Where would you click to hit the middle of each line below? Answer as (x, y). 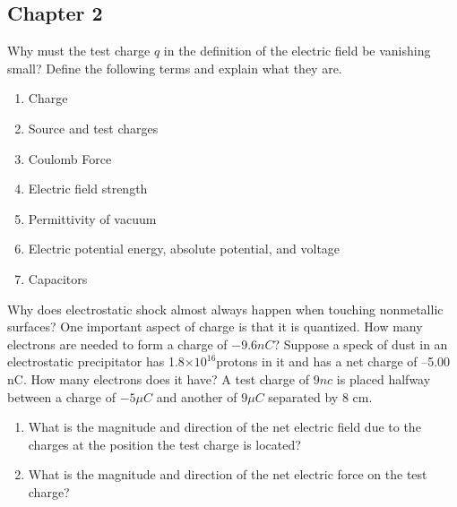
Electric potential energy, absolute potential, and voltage (184, 249)
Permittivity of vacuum (92, 218)
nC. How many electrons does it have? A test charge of (159, 378)
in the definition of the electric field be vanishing (297, 51)
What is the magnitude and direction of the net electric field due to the (224, 427)
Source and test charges (93, 128)
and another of (197, 396)
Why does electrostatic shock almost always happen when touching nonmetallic (225, 309)
